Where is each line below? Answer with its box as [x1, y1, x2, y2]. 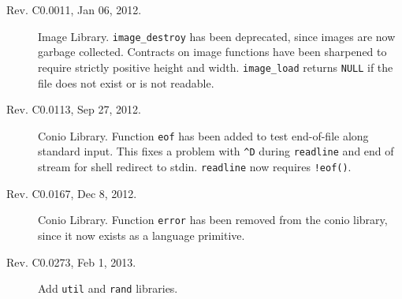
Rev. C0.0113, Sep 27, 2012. [6, 101, 141, 118]
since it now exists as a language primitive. [38, 226, 245, 243]
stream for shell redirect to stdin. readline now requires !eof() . [38, 159, 352, 174]
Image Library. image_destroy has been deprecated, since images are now [38, 28, 396, 44]
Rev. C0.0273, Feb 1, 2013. [6, 253, 136, 270]
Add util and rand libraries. [38, 280, 178, 297]
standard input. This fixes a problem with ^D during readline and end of [38, 143, 394, 159]
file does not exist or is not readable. [38, 74, 214, 91]
